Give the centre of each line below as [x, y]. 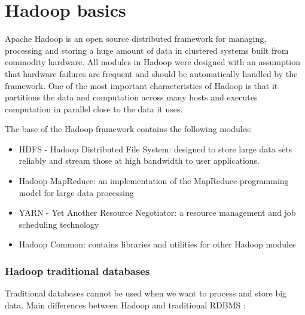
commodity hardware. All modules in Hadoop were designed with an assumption [152, 62]
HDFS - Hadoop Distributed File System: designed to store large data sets [155, 149]
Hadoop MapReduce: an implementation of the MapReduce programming [154, 181]
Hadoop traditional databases [77, 270]
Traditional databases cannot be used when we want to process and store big [146, 293]
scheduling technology [59, 224]
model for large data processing [76, 192]
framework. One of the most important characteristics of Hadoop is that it [141, 85]
